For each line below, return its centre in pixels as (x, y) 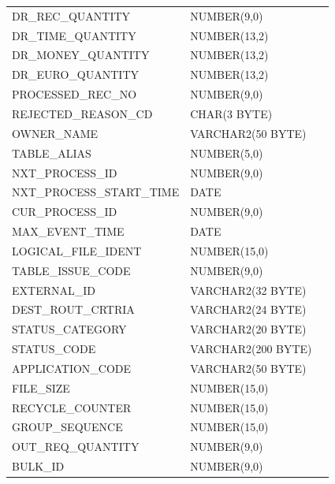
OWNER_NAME (55, 133)
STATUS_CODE (54, 349)
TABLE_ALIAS (52, 153)
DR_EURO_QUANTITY (75, 74)
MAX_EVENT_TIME (68, 231)
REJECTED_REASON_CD (82, 113)
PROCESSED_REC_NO (74, 94)
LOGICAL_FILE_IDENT (77, 250)
